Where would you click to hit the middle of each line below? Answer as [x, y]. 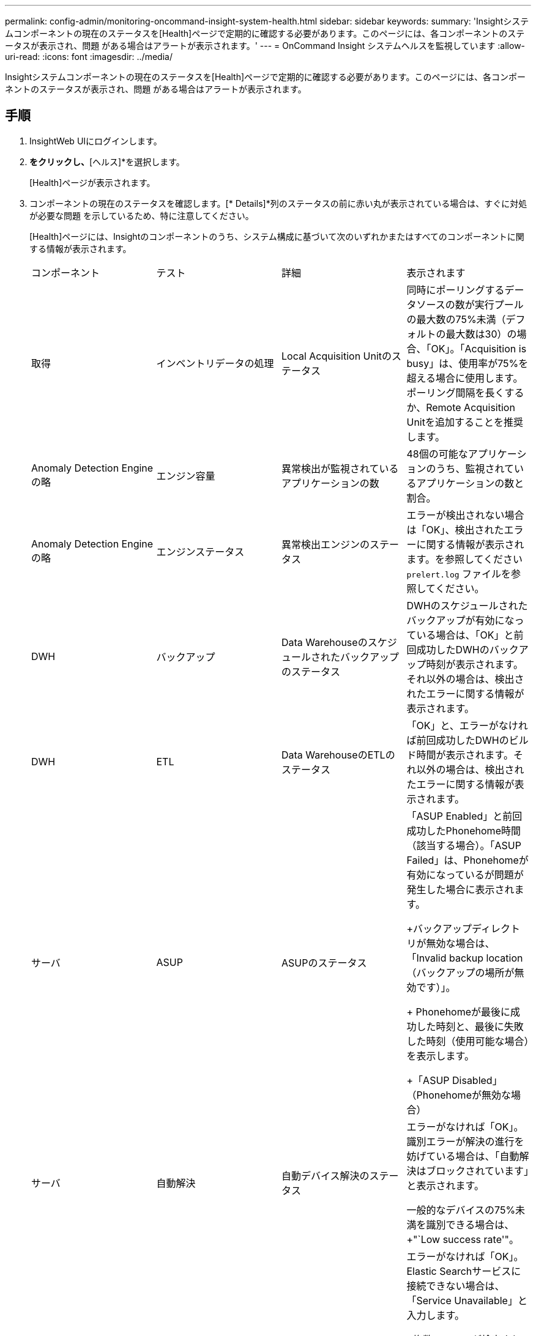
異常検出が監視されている [340, 468]
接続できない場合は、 [456, 1286]
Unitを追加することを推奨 [465, 422]
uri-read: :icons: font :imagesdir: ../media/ [89, 57]
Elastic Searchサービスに [464, 1271]
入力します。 [435, 1315]
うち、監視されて [475, 468]
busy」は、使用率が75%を [467, 363]
